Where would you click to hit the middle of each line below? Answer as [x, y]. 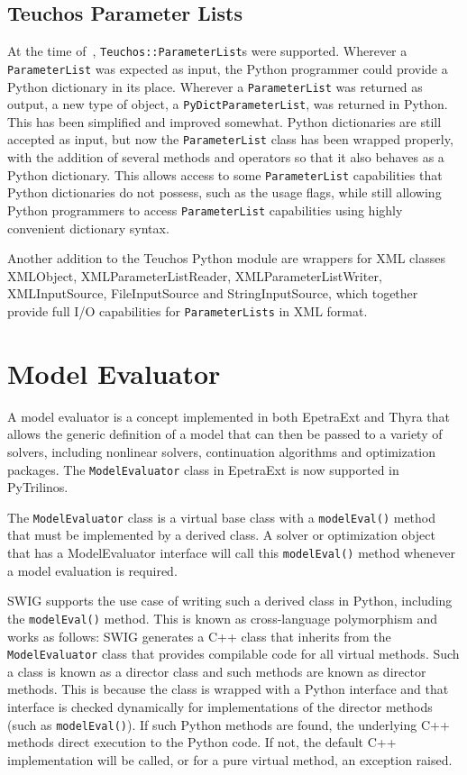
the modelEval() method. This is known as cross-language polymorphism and [223, 618]
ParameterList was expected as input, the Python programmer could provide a [228, 68]
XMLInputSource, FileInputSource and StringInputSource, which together [213, 293]
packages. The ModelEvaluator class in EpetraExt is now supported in [203, 469]
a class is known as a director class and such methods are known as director [217, 671]
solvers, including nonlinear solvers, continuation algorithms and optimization [222, 451]
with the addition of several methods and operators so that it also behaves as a [226, 157]
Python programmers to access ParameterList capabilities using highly [205, 210]
